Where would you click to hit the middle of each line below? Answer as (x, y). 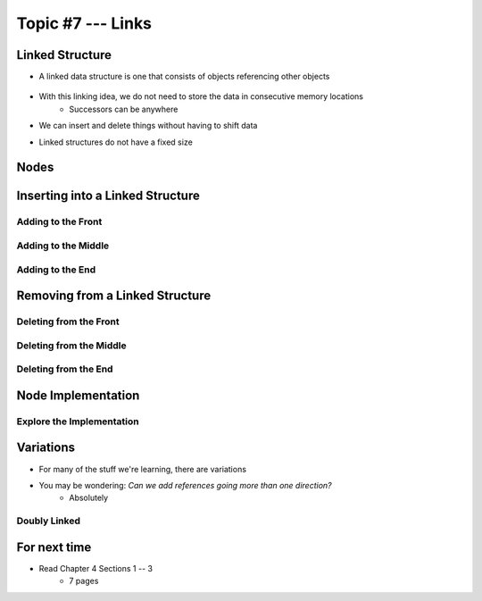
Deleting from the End (65, 369)
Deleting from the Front (68, 321)
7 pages (84, 581)
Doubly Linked (48, 521)
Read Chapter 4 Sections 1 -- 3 (96, 568)
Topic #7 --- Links (84, 23)
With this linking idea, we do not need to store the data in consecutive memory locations (201, 96)
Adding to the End (56, 270)
